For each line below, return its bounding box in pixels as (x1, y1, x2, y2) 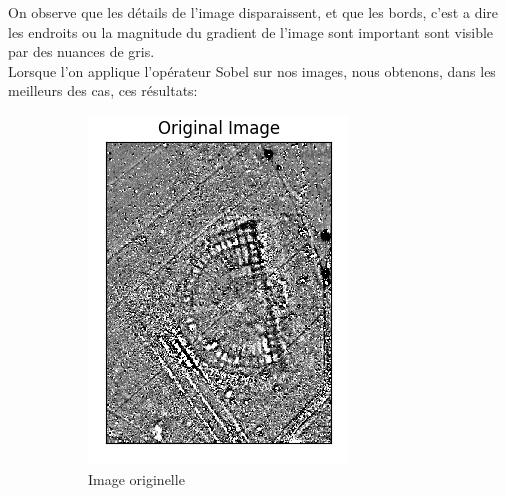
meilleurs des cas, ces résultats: (8, 80, 198, 101)
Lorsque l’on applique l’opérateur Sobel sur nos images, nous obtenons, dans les (8, 60, 496, 81)
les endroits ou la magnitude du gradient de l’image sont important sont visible (8, 21, 494, 42)
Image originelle (88, 468, 185, 489)
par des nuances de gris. (8, 41, 155, 62)
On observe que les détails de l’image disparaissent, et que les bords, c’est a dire (8, 2, 499, 22)
